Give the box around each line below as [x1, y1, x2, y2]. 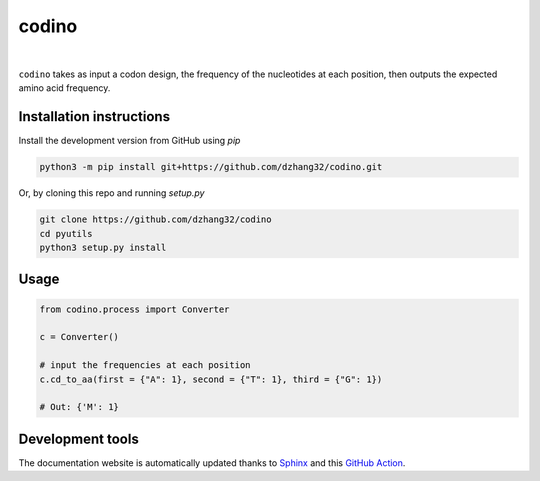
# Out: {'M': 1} [39, 401, 120, 413]
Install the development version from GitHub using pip [18, 135, 241, 147]
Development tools [18, 430, 139, 447]
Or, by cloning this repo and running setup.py [18, 187, 205, 199]
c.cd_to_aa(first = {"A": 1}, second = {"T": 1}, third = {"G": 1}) [39, 373, 383, 385]
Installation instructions [18, 108, 170, 125]
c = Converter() [39, 331, 120, 343]
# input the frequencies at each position [39, 360, 251, 371]
